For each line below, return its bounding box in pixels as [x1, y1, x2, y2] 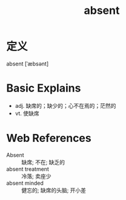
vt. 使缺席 [15, 110, 39, 117]
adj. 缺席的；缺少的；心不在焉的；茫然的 [15, 102, 116, 109]
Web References [6, 132, 92, 145]
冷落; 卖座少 [21, 172, 51, 179]
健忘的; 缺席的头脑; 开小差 [21, 186, 87, 194]
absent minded [6, 179, 44, 187]
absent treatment [6, 165, 50, 173]
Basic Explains [6, 81, 81, 95]
